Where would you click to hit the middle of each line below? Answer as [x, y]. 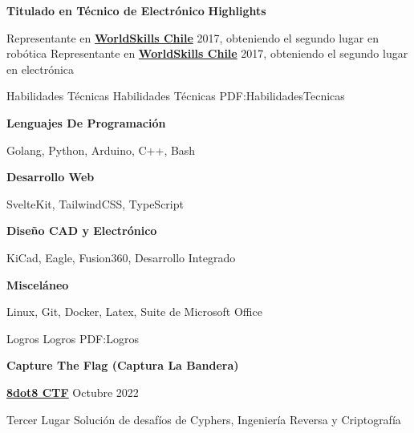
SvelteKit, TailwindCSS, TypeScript [95, 203]
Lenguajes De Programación [86, 122]
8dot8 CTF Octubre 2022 [73, 392]
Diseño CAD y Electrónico [82, 231]
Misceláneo [38, 284]
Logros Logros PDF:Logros [73, 338]
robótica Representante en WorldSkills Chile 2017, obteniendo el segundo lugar [207, 53]
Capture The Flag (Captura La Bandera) [123, 365]
